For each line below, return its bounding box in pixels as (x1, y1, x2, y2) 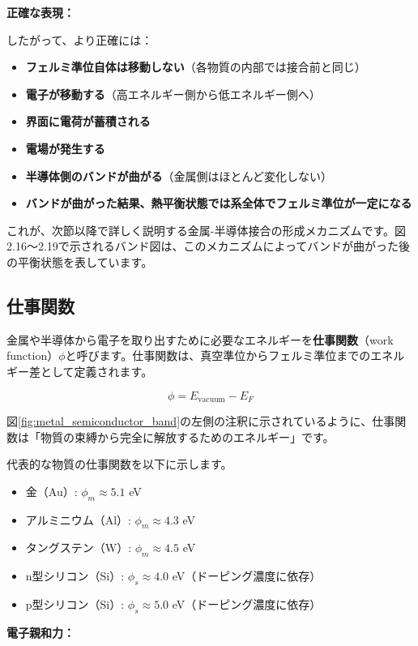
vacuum (198, 395, 225, 404)
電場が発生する (25, 139, 105, 156)
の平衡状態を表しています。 (6, 253, 153, 270)
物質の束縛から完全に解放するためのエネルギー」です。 (40, 428, 335, 445)
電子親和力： (6, 623, 75, 640)
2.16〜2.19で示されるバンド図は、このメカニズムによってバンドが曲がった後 (6, 237, 411, 255)
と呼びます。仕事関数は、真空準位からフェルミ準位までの (65, 347, 371, 364)
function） (6, 347, 59, 364)
